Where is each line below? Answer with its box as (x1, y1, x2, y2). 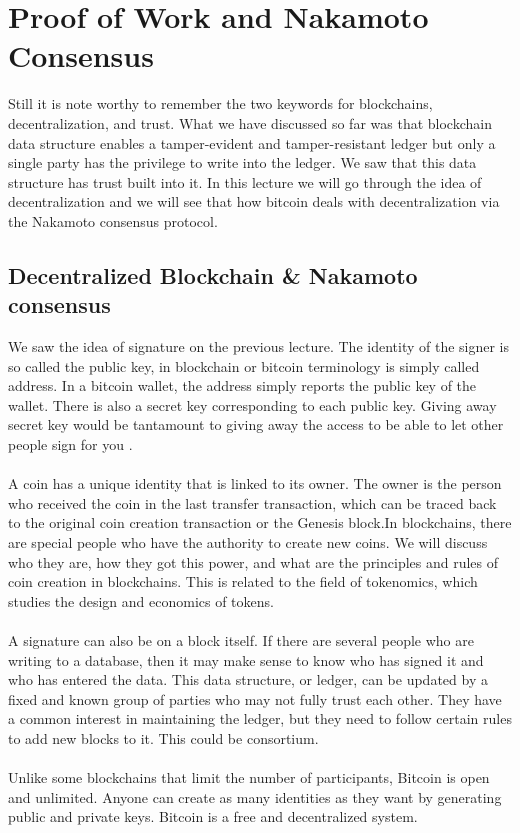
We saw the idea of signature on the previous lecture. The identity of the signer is (8, 336, 510, 357)
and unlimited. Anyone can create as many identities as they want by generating (8, 786, 502, 807)
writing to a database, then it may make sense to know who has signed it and (8, 649, 484, 670)
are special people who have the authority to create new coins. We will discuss (8, 532, 488, 552)
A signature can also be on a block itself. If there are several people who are (8, 629, 474, 650)
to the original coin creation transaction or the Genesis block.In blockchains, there (8, 512, 512, 533)
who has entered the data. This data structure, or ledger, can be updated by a (8, 669, 488, 690)
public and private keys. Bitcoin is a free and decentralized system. (8, 806, 418, 827)
